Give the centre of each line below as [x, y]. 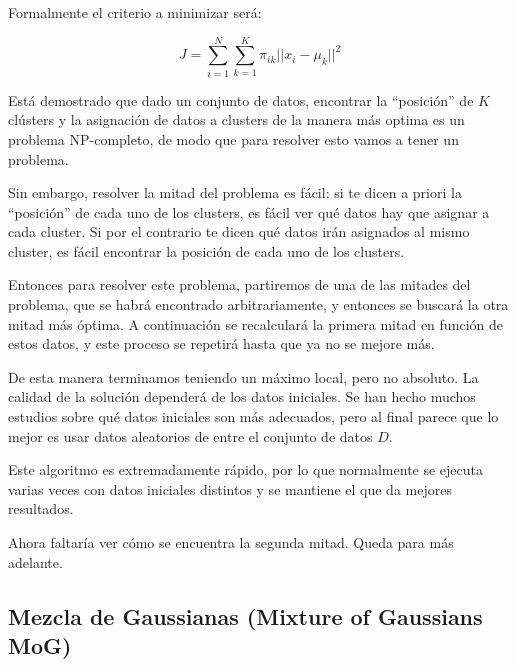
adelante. [35, 561]
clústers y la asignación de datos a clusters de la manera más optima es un [236, 119]
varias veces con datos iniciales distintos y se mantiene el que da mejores [230, 488]
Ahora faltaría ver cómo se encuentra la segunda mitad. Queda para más [231, 542]
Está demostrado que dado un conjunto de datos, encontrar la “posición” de [241, 99]
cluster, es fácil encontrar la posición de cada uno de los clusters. [206, 250]
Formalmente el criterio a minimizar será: [135, 12]
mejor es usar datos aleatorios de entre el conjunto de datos [190, 435]
